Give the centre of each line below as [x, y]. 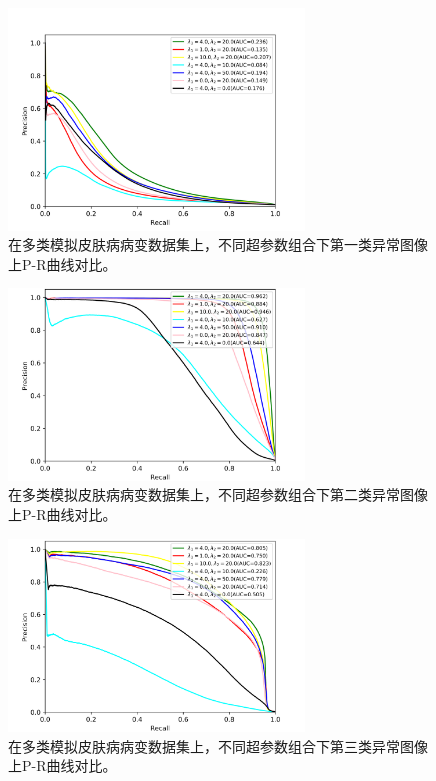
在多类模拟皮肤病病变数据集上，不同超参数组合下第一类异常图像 [218, 244]
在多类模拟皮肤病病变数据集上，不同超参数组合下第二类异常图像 [218, 494]
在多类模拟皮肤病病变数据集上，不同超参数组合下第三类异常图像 [218, 745]
